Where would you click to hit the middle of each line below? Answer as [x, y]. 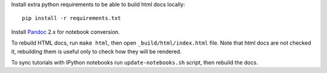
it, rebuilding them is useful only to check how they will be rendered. [96, 51]
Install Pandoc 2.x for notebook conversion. [66, 32]
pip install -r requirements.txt [71, 18]
